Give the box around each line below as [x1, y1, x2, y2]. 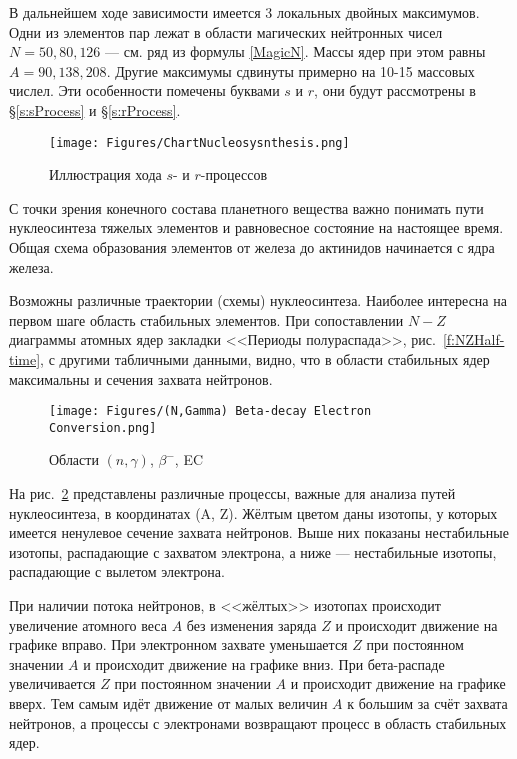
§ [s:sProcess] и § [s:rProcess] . [9, 99, 181, 120]
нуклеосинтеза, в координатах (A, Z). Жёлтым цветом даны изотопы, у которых [9, 502, 498, 523]
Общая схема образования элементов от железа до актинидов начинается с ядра [9, 237, 495, 257]
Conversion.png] [49, 420, 157, 435]
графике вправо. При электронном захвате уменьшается [9, 634, 348, 655]
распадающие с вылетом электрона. [9, 561, 225, 582]
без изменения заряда [186, 614, 317, 635]
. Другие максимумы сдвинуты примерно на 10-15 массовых [106, 60, 475, 81]
